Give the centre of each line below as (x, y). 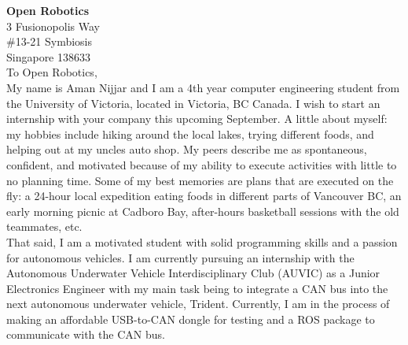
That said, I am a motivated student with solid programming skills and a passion (202, 241)
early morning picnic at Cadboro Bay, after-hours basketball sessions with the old (203, 211)
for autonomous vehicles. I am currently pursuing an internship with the (180, 257)
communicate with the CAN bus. (86, 334)
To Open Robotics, (52, 72)
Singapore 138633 (49, 56)
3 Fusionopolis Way (53, 26)
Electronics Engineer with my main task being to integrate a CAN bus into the (197, 288)
